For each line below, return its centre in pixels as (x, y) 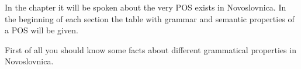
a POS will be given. (41, 30)
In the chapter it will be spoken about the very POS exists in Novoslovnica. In (146, 7)
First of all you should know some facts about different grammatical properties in (150, 49)
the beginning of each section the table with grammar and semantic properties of (150, 18)
